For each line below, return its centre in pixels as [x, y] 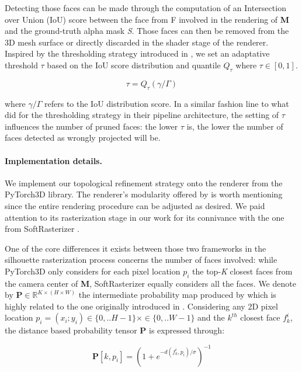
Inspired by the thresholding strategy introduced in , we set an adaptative [137, 53]
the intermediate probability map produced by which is [177, 295]
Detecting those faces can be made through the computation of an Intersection [145, 8]
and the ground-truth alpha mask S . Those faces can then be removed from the [147, 31]
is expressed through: [187, 330]
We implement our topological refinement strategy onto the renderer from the [144, 182]
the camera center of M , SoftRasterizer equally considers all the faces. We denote [150, 283]
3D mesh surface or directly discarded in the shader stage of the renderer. [137, 42]
